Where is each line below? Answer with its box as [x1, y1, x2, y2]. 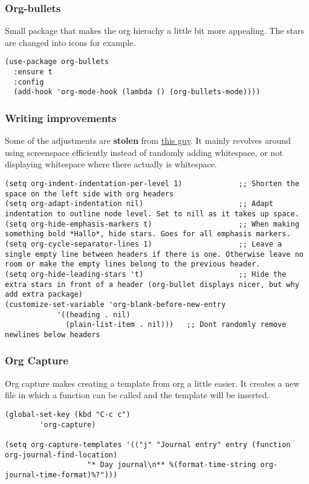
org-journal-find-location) [5, 450, 118, 459]
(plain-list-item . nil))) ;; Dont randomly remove [65, 320, 287, 329]
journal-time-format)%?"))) [5, 470, 118, 479]
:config [13, 77, 44, 86]
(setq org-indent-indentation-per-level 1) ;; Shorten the [5, 179, 299, 189]
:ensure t [13, 68, 53, 77]
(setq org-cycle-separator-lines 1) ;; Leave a [5, 239, 282, 248]
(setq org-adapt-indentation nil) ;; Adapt [5, 199, 273, 208]
